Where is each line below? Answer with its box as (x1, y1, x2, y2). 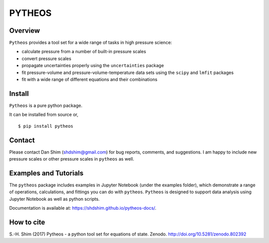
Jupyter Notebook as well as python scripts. (9, 196, 100, 202)
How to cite (9, 218, 45, 226)
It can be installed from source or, (9, 112, 79, 118)
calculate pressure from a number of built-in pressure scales (21, 49, 146, 55)
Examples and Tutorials (9, 169, 84, 177)
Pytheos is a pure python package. (9, 102, 83, 108)
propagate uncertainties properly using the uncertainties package (21, 63, 164, 69)
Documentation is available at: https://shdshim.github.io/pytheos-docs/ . (9, 205, 156, 211)
